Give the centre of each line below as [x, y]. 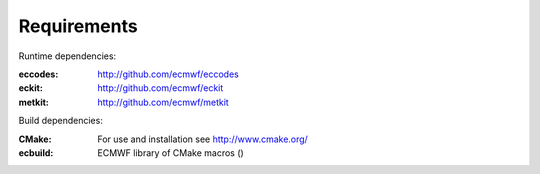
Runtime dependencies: [67, 56]
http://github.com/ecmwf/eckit [160, 88]
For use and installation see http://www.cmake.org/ [203, 139]
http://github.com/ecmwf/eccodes [168, 74]
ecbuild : [36, 152]
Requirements [78, 26]
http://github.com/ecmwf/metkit [163, 102]
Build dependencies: [61, 121]
